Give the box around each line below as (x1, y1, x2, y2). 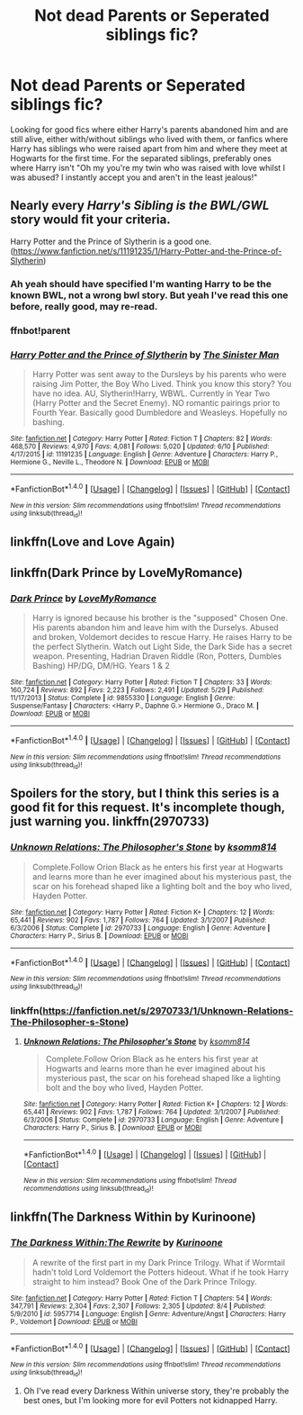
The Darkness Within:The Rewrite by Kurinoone (10, 1237, 223, 1249)
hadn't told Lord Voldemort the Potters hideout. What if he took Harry (31, 1266, 290, 1277)
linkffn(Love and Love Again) (10, 535, 175, 550)
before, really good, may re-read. (10, 300, 158, 312)
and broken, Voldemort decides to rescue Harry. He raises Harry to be (31, 631, 293, 642)
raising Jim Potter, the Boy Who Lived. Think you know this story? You (31, 378, 291, 389)
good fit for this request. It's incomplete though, (10, 800, 286, 816)
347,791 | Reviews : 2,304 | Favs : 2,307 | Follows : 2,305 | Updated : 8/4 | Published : (10, 1302, 266, 1311)
